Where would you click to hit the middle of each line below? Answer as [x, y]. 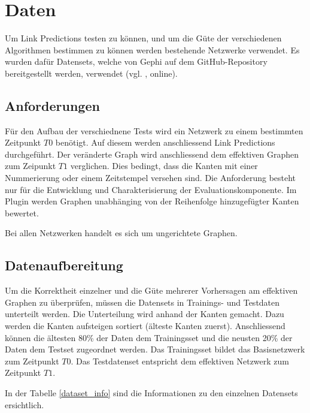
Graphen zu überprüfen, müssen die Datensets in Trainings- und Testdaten [142, 302]
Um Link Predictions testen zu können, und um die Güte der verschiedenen [143, 38]
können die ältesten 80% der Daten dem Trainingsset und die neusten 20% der [149, 337]
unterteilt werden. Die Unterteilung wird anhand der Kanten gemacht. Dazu [145, 314]
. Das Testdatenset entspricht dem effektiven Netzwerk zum [180, 361]
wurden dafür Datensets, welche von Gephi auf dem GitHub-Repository [136, 61]
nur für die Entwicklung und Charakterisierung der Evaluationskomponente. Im [151, 189]
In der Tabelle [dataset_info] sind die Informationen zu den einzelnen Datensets [151, 393]
